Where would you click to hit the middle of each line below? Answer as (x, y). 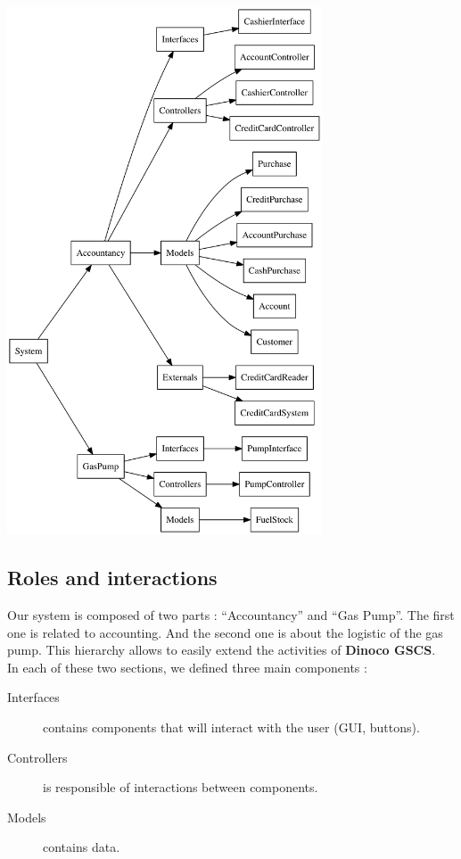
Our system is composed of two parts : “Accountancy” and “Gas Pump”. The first (231, 615)
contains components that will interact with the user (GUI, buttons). (231, 727)
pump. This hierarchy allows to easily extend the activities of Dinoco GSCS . (222, 650)
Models (27, 817)
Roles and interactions (112, 578)
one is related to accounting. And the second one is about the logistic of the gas (225, 632)
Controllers (37, 757)
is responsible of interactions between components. (181, 787)
